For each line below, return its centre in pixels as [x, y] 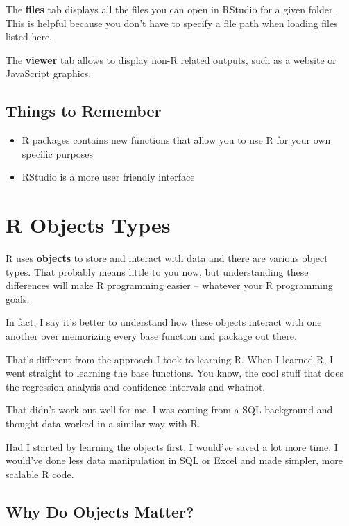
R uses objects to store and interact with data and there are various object [167, 258]
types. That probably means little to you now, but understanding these [157, 271]
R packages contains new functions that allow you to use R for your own [176, 140]
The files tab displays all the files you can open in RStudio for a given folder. [171, 9]
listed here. [29, 36]
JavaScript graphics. [49, 73]
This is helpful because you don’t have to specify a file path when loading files [172, 23]
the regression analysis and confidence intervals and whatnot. [136, 386]
